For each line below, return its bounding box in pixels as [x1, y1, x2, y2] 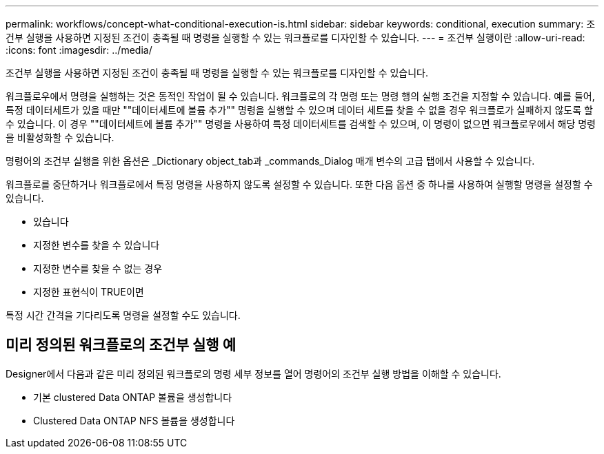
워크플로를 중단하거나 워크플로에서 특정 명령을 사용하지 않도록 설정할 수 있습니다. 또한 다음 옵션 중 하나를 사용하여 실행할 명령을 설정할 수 [6, 178, 593, 190]
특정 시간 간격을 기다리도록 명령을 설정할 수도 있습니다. [6, 309, 241, 321]
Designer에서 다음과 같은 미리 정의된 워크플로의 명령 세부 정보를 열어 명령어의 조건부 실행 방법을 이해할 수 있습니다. [6, 367, 501, 380]
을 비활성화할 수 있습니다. [6, 132, 114, 143]
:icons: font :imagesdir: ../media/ [6, 44, 152, 56]
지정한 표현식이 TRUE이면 [33, 286, 144, 298]
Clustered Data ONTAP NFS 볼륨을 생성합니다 [33, 414, 235, 426]
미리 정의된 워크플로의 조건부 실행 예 [6, 336, 236, 354]
